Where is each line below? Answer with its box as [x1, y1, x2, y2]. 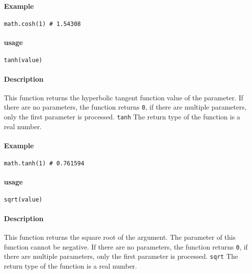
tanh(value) [4, 57, 42, 64]
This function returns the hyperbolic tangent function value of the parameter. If [4, 92, 244, 102]
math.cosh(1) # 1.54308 [4, 20, 81, 27]
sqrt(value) [4, 196, 42, 204]
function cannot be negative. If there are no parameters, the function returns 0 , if [4, 241, 248, 251]
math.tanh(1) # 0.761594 [4, 160, 84, 167]
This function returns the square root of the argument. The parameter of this [4, 231, 236, 242]
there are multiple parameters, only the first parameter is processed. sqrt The [4, 251, 238, 261]
